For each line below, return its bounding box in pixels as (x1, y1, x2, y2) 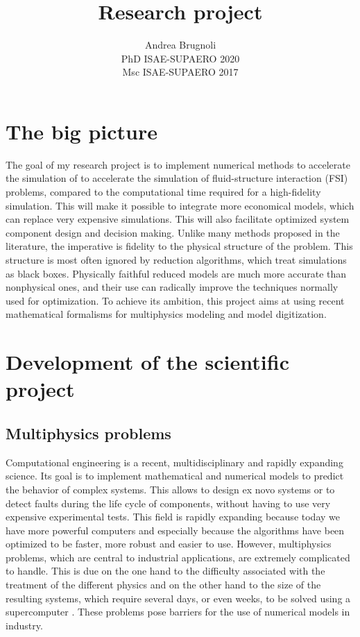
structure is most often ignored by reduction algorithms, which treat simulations (6, 253, 347, 266)
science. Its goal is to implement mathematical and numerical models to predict (6, 468, 344, 483)
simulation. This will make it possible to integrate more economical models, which (6, 198, 354, 212)
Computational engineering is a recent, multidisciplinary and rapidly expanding (6, 455, 343, 469)
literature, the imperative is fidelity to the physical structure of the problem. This (6, 239, 353, 253)
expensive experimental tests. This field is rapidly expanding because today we (6, 509, 340, 524)
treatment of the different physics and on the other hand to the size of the (6, 577, 321, 592)
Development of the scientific (6, 348, 289, 376)
